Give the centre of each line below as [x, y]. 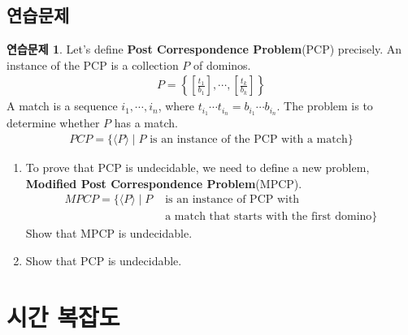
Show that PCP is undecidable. [104, 260]
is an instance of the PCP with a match [249, 139]
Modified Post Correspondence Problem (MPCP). [164, 183]
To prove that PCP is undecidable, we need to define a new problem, [197, 167]
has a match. [146, 123]
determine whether [53, 123]
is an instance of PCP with [232, 200]
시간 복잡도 [63, 316]
